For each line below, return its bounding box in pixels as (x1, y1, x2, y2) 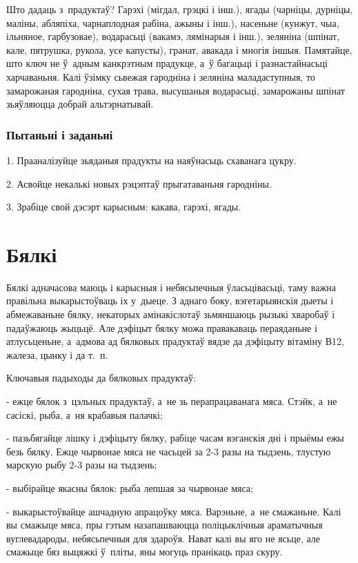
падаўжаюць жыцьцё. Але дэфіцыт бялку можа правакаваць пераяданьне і (6, 320, 317, 335)
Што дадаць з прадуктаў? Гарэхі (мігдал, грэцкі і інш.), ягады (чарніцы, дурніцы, (6, 2, 353, 16)
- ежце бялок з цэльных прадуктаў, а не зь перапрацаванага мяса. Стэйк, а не (6, 394, 337, 408)
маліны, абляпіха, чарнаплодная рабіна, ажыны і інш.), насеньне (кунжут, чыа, (6, 15, 339, 30)
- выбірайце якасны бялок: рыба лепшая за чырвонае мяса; (6, 481, 253, 495)
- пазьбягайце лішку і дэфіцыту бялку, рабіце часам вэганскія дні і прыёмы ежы (6, 431, 344, 445)
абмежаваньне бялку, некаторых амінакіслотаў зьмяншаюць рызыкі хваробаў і (6, 307, 335, 322)
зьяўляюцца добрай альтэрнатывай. (6, 97, 154, 111)
